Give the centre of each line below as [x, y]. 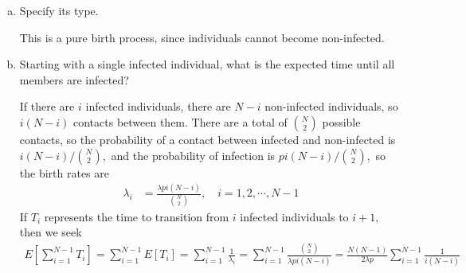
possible [341, 121]
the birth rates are [64, 172]
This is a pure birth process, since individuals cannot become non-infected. [202, 37]
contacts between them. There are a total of [180, 121]
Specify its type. [59, 10]
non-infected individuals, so [331, 106]
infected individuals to [294, 216]
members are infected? [74, 79]
